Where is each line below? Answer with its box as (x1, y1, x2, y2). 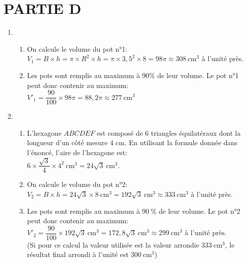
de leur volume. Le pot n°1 (157, 70, 239, 80)
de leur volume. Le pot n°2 (159, 205, 241, 216)
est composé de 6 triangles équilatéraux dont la (97, 127, 241, 138)
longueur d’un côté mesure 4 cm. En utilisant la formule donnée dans (27, 137, 238, 148)
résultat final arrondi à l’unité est (27, 249, 129, 260)
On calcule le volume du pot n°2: (27, 179, 128, 189)
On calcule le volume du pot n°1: (27, 43, 128, 54)
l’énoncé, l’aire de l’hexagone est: (27, 147, 127, 157)
